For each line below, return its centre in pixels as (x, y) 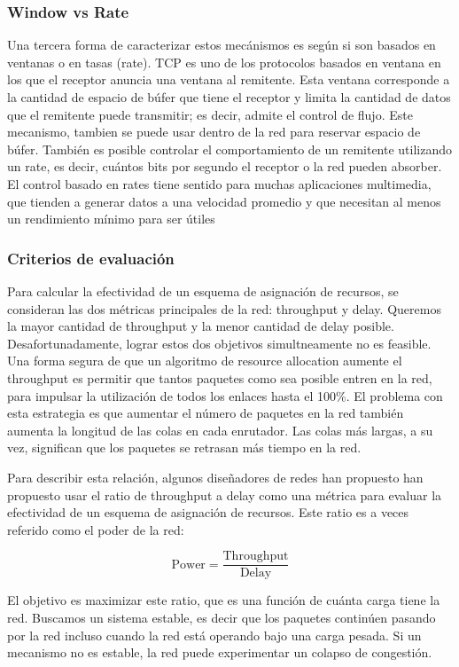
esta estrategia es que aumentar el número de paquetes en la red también (206, 413)
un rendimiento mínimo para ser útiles (111, 219)
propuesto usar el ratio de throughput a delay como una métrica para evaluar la (225, 494)
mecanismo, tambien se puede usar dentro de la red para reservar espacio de (214, 132)
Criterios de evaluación (91, 258)
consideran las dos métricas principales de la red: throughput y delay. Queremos (224, 308)
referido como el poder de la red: (96, 529)
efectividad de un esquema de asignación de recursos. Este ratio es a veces (208, 512)
